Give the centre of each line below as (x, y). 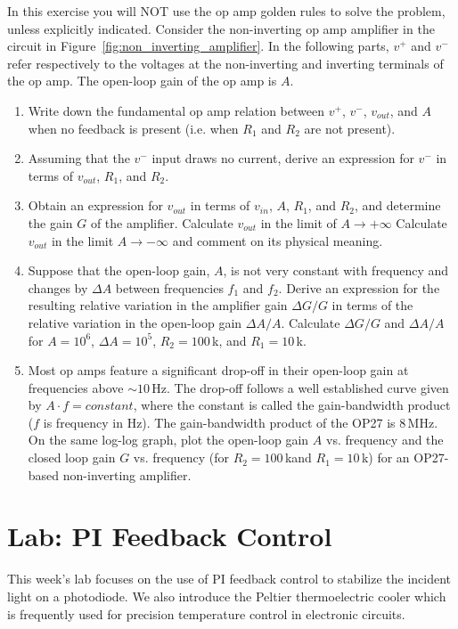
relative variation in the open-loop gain (135, 322)
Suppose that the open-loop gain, (119, 270)
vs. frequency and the (384, 440)
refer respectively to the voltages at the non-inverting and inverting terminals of (225, 63)
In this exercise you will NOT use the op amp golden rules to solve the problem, (226, 11)
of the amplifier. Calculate (162, 222)
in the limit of (299, 222)
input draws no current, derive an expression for (283, 158)
